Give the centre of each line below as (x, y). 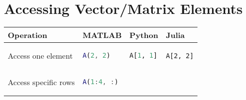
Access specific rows (41, 82)
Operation (28, 35)
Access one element (40, 56)
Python (144, 35)
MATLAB (102, 35)
